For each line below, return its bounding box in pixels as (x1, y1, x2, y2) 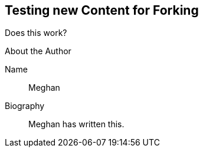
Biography (5, 101, 45, 111)
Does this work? (5, 28, 67, 38)
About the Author (5, 46, 71, 57)
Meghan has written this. (28, 119, 125, 130)
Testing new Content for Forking (5, 3, 199, 18)
